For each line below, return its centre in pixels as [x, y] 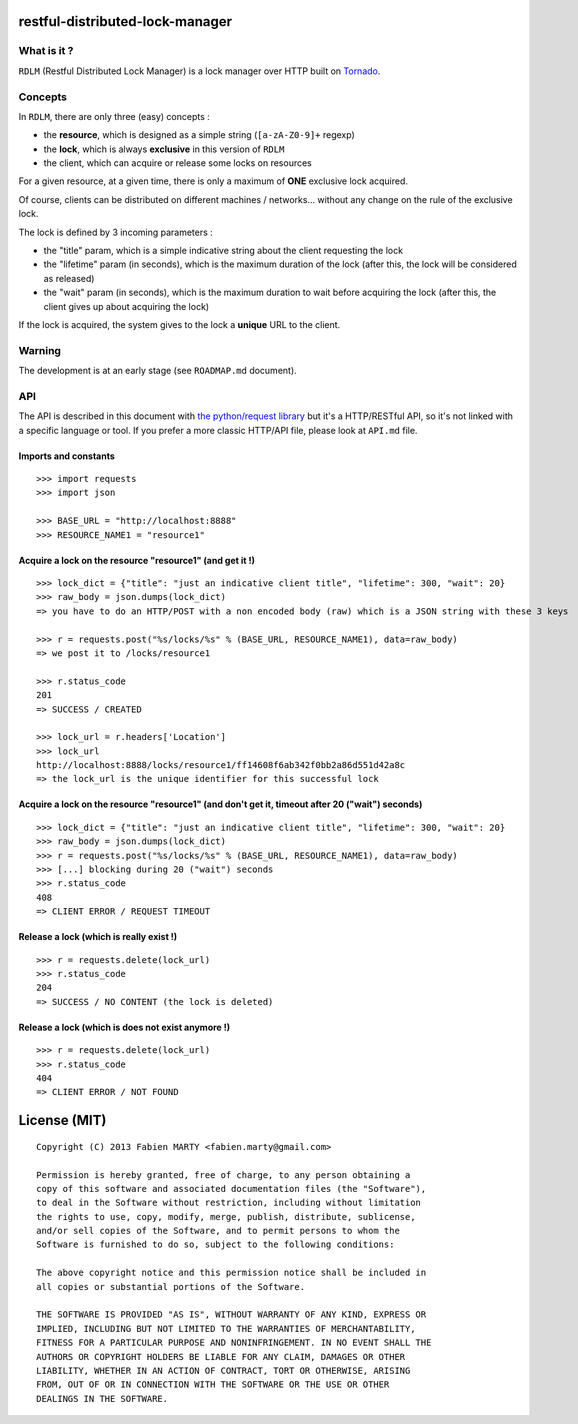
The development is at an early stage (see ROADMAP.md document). [157, 371]
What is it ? [46, 51]
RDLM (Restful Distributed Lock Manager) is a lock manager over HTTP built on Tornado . [199, 71]
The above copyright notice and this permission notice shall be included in [231, 1273]
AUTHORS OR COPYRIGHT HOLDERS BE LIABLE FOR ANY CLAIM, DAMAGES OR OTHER [221, 1356]
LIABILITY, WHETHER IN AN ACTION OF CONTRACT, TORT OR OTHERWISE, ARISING [223, 1370]
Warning [40, 350]
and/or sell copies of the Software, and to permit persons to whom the [218, 1231]
